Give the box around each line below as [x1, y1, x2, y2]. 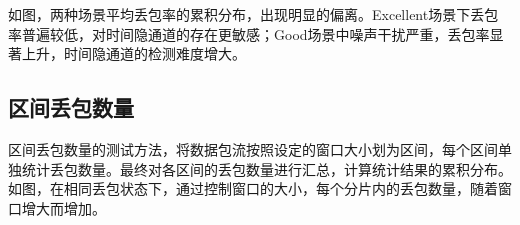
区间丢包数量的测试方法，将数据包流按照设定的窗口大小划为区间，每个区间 [8, 138, 498, 159]
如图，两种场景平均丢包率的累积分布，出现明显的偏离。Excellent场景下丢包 [8, 4, 499, 24]
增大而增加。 [21, 197, 106, 218]
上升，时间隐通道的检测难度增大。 [21, 43, 246, 64]
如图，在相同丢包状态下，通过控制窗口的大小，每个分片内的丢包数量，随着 [8, 178, 498, 199]
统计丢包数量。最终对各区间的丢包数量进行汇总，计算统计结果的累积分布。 [21, 158, 512, 179]
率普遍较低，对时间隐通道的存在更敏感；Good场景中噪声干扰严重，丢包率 [8, 23, 490, 44]
